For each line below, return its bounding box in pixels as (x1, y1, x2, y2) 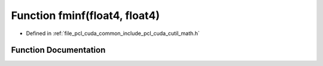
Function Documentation (11, 45, 106, 55)
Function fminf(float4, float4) (11, 9, 160, 22)
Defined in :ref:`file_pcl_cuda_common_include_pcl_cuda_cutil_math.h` (26, 30, 200, 37)
